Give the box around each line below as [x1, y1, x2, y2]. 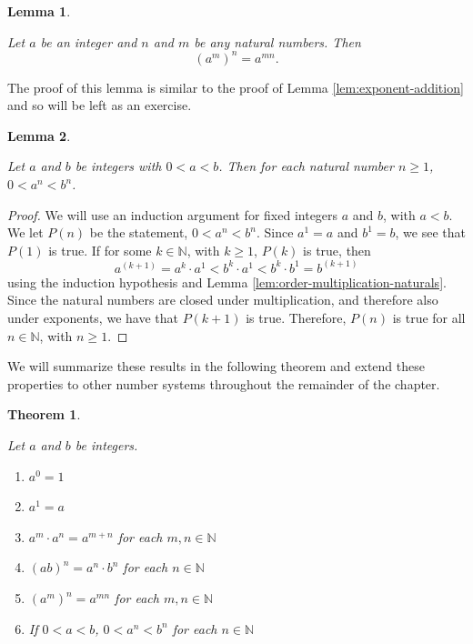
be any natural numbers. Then [194, 32, 361, 51]
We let [7, 223, 44, 242]
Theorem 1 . [7, 405, 81, 424]
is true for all [392, 308, 466, 327]
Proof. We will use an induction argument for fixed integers [7, 205, 338, 224]
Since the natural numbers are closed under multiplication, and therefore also [7, 290, 438, 309]
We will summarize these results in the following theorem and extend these [7, 357, 425, 376]
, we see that [395, 223, 466, 242]
